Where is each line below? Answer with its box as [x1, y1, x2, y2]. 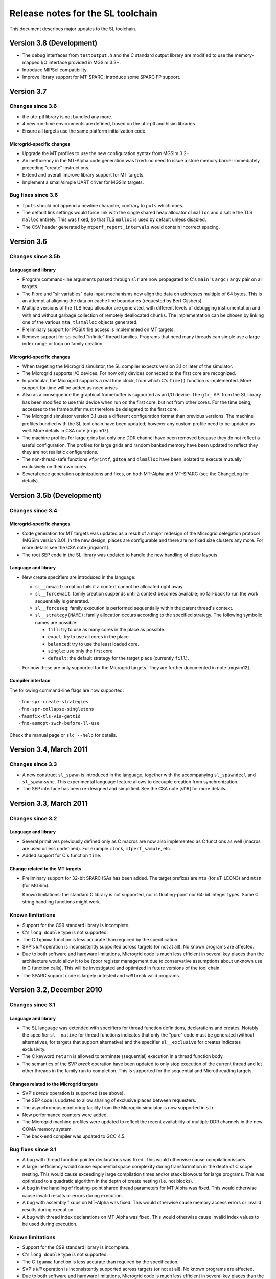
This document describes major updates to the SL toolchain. [9, 26, 136, 32]
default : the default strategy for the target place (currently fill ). [48, 655, 189, 661]
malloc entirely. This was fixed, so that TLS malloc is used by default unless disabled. [22, 216, 206, 223]
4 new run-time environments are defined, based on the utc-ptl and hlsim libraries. [22, 121, 197, 127]
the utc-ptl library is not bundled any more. [22, 113, 112, 120]
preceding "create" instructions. [22, 164, 90, 171]
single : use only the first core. [48, 648, 114, 654]
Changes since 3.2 [9, 815, 57, 822]
